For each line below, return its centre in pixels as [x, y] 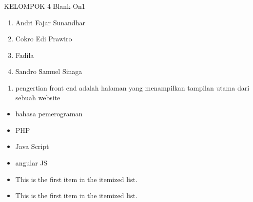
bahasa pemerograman [49, 114]
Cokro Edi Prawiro [44, 39]
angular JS [31, 162]
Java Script [32, 146]
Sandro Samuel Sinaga [49, 71]
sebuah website [38, 97]
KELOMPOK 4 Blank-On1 [45, 6]
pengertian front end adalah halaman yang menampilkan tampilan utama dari [132, 87]
